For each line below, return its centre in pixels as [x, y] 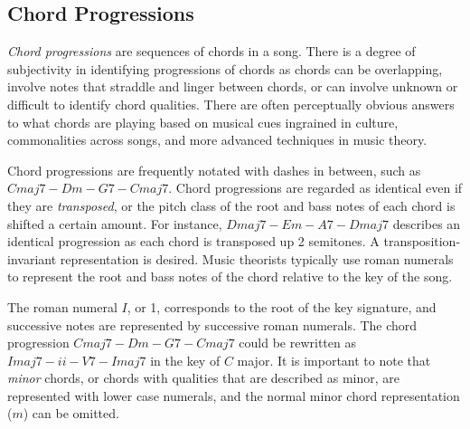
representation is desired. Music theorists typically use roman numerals [257, 258]
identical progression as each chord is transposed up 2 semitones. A [193, 241]
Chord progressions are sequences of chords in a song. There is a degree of [211, 51]
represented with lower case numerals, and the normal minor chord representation [234, 395]
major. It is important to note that [334, 360]
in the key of [185, 360]
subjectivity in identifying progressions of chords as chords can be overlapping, [225, 68]
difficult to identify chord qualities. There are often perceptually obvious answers [231, 104]
